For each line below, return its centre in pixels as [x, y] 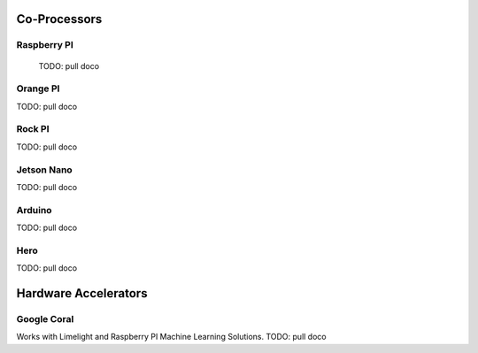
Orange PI [38, 88]
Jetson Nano [44, 170]
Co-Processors [59, 19]
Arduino [34, 210]
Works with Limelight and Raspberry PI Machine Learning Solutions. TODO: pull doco [171, 337]
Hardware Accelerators [82, 293]
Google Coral [45, 319]
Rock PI [33, 129]
